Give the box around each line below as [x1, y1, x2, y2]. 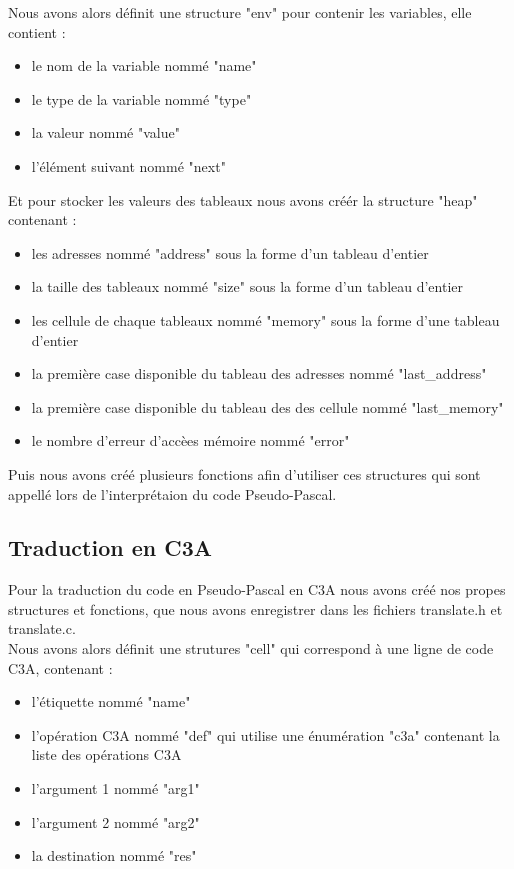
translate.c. [8, 618, 76, 639]
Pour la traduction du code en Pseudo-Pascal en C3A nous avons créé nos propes [8, 579, 506, 600]
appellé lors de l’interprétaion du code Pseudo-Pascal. [8, 483, 337, 504]
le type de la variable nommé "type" [31, 88, 252, 109]
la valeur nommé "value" [31, 122, 180, 143]
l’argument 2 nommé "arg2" [31, 811, 200, 832]
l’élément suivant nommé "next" [31, 155, 226, 176]
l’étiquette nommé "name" [31, 691, 191, 712]
